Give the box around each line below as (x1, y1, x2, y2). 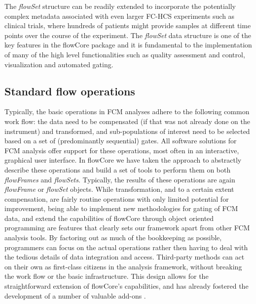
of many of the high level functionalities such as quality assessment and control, (4, 49, 245, 59)
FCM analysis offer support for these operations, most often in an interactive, (4, 145, 239, 155)
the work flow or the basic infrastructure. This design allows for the (4, 271, 209, 281)
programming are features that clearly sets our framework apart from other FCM (4, 222, 250, 233)
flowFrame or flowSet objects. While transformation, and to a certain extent (4, 184, 234, 194)
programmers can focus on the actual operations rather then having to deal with (4, 242, 248, 252)
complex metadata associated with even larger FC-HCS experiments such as (4, 10, 235, 21)
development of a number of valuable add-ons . (4, 290, 146, 301)
